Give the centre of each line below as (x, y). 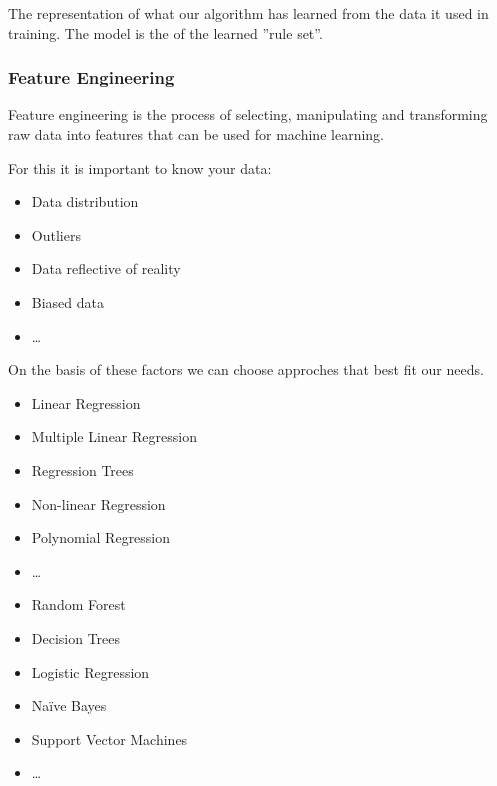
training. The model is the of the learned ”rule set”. (165, 32)
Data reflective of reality (106, 268)
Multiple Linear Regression (114, 436)
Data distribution (85, 201)
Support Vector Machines (109, 738)
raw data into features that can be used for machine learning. (196, 134)
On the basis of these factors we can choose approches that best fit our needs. (246, 369)
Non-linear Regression (98, 503)
